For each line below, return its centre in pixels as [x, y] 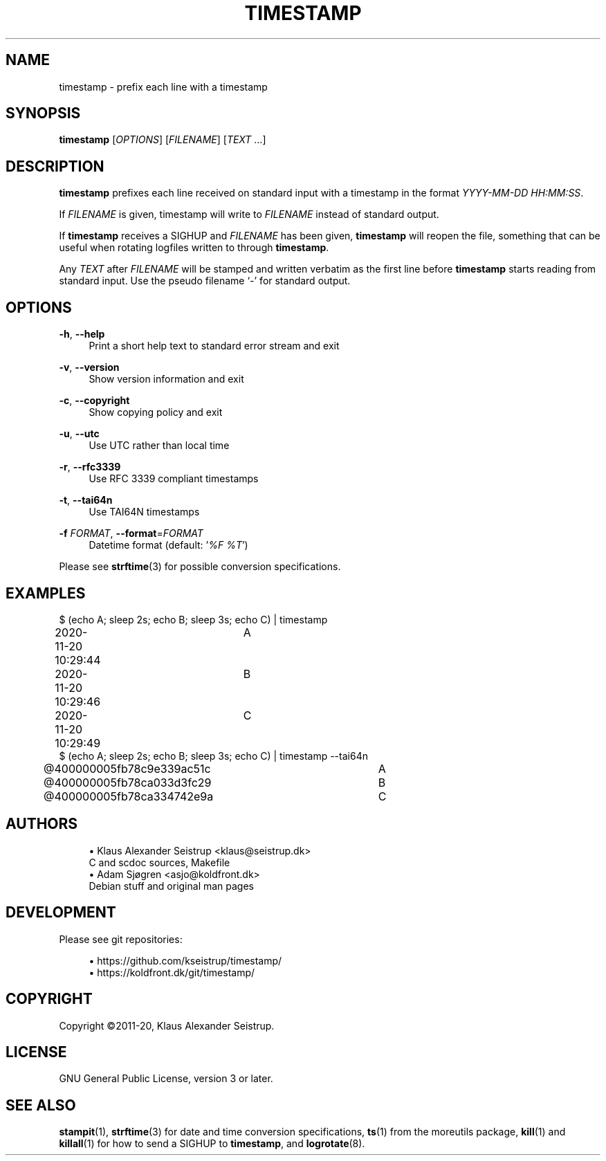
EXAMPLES [46, 593]
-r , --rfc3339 [90, 467]
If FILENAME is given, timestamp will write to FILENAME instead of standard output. [249, 214]
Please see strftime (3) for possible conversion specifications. [200, 567]
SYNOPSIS [43, 113]
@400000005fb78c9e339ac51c [127, 768]
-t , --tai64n [86, 500]
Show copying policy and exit [156, 412]
